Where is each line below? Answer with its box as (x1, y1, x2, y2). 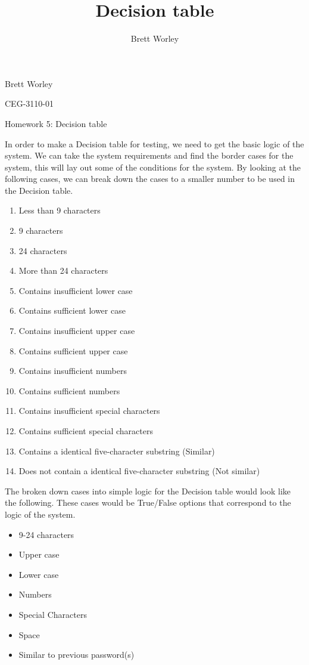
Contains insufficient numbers (18, 364, 127, 377)
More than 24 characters (18, 264, 108, 277)
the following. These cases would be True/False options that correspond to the (5, 496, 291, 509)
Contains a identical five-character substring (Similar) (18, 444, 215, 457)
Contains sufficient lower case (18, 304, 126, 317)
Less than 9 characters (18, 204, 101, 216)
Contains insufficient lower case (18, 284, 133, 296)
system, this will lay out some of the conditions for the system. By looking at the (5, 160, 301, 173)
